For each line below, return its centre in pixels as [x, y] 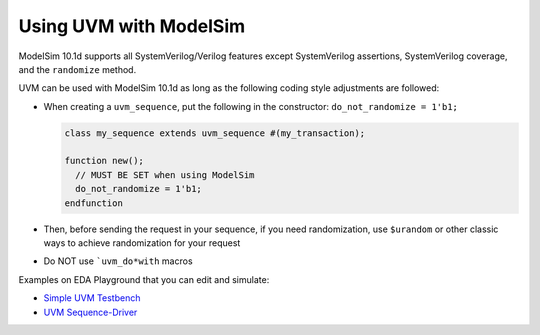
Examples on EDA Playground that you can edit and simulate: [144, 279]
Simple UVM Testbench [92, 298]
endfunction [94, 203]
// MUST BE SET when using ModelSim [165, 174]
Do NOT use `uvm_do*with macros [118, 261]
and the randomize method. [77, 69]
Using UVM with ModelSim [132, 26]
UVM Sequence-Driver [90, 312]
